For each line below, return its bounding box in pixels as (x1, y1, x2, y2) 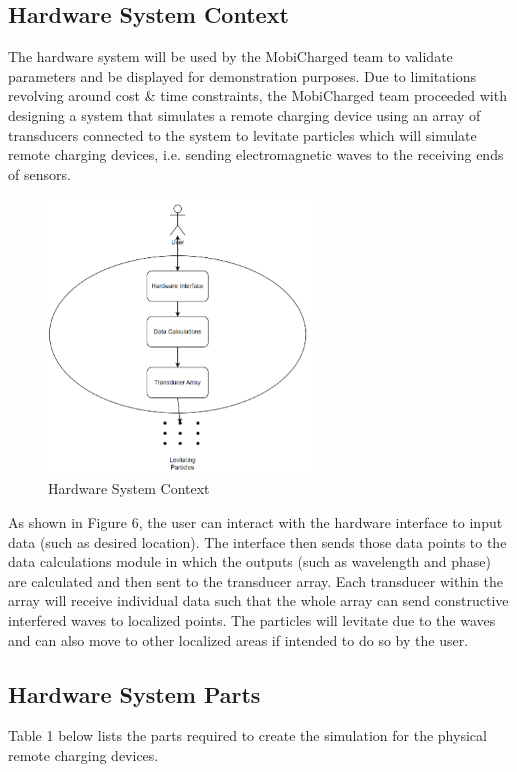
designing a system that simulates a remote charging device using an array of (8, 104, 481, 125)
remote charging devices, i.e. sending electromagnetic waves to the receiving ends (8, 144, 504, 165)
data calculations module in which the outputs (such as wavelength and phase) (8, 551, 491, 572)
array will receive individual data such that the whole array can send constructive (8, 590, 509, 611)
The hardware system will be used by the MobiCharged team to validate (8, 46, 453, 67)
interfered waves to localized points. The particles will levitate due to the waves (8, 610, 496, 631)
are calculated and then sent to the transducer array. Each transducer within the (8, 570, 503, 591)
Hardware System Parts (8, 678, 261, 709)
